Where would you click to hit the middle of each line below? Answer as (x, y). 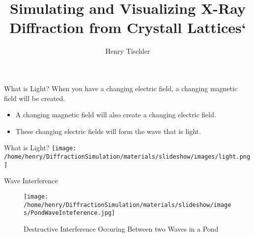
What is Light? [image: (40, 148)
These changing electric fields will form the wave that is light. (108, 131)
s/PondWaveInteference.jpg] (70, 213)
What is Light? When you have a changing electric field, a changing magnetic (121, 88)
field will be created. (35, 98)
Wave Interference (31, 181)
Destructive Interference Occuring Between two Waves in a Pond (121, 228)
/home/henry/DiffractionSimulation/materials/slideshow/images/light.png (127, 156)
